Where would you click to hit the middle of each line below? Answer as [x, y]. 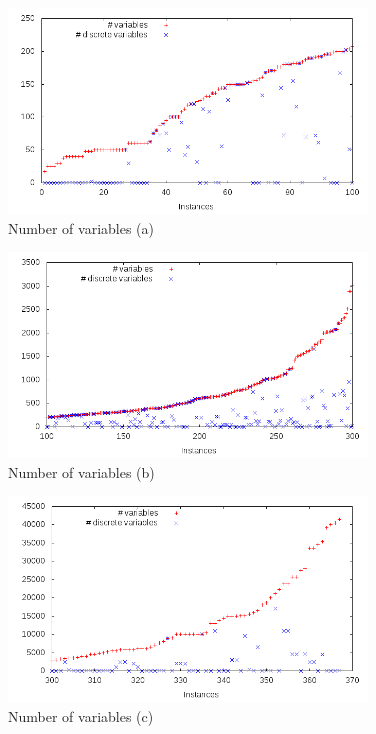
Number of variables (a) [81, 227]
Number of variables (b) [81, 471]
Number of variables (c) [81, 715]
